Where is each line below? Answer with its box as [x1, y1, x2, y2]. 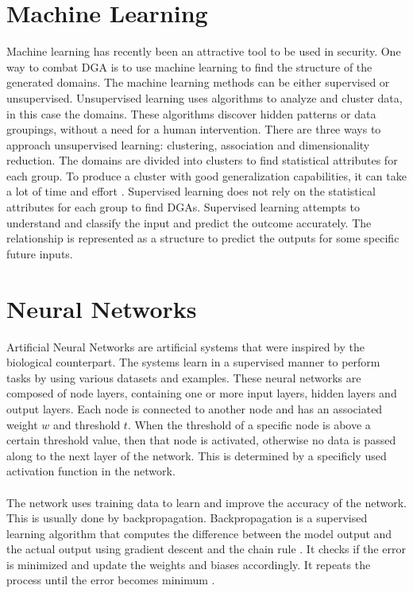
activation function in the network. [6, 463, 176, 479]
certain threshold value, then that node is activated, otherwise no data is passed [6, 432, 396, 448]
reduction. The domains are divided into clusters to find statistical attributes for [6, 152, 398, 169]
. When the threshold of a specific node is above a [127, 416, 371, 432]
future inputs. [6, 245, 73, 262]
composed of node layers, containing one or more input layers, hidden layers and [6, 385, 397, 401]
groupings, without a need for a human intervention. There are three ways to [6, 121, 381, 138]
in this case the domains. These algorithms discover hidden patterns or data [6, 105, 376, 122]
